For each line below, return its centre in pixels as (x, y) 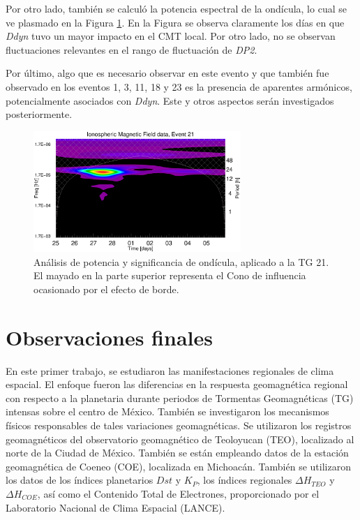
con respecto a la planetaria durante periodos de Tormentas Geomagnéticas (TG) (180, 398)
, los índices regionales (245, 480)
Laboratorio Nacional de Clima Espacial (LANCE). (115, 507)
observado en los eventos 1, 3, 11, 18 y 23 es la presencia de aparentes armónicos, (179, 86)
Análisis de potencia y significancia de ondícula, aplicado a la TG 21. (181, 261)
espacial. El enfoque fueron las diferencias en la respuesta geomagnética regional (177, 384)
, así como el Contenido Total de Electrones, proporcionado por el (178, 493)
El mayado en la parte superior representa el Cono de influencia (170, 275)
